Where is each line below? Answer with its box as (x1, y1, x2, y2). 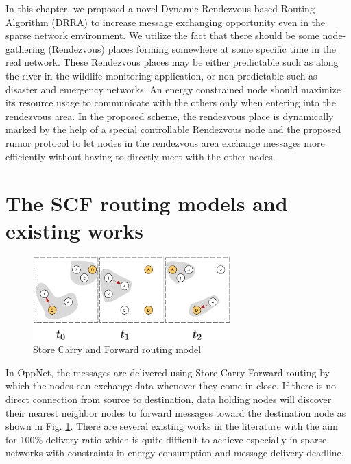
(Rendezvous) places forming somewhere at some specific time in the (48, 41, 337, 56)
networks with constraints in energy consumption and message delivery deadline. (5, 445, 344, 460)
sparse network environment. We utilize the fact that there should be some (5, 28, 319, 42)
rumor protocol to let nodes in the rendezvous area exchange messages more (5, 135, 325, 149)
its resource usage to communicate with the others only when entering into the (5, 95, 336, 110)
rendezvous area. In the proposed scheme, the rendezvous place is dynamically (5, 108, 334, 123)
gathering (5, 41, 45, 56)
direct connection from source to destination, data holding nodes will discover (5, 392, 332, 406)
